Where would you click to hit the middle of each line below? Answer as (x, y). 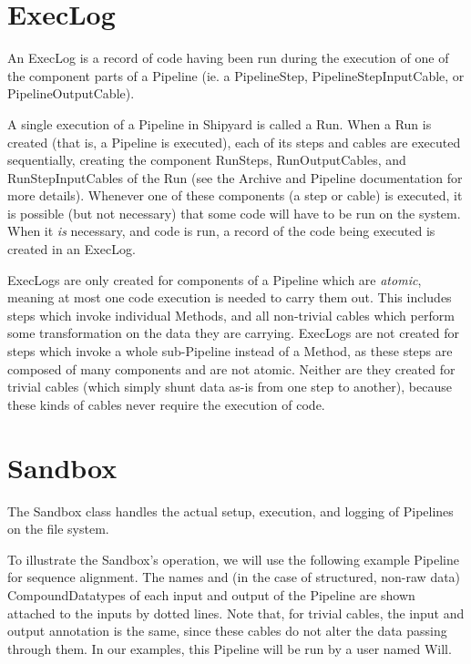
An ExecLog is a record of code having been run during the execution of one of (228, 58)
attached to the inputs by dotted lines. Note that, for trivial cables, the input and (236, 613)
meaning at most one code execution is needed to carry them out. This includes (230, 297)
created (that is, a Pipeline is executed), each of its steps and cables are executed (234, 142)
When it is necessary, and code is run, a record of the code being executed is (221, 231)
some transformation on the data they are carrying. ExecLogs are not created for (233, 333)
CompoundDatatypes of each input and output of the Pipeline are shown (211, 594)
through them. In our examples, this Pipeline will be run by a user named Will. (230, 648)
